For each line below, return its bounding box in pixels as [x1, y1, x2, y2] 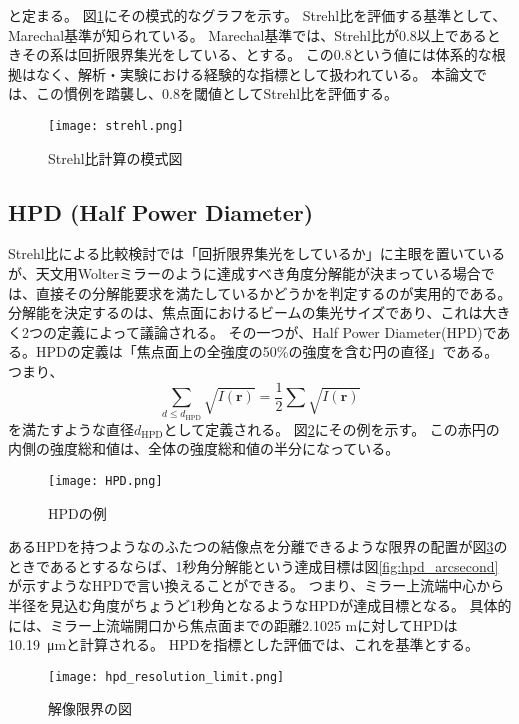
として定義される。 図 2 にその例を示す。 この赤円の [163, 418, 500, 439]
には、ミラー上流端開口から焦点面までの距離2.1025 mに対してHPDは [8, 614, 458, 635]
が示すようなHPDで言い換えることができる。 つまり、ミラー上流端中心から [8, 575, 505, 596]
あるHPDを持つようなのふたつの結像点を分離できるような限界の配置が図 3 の [8, 536, 508, 557]
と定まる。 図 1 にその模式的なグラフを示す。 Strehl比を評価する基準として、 [8, 5, 507, 25]
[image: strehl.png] [48, 118, 185, 133]
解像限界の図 [48, 698, 132, 719]
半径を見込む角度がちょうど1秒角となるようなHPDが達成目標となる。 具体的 [8, 595, 512, 615]
